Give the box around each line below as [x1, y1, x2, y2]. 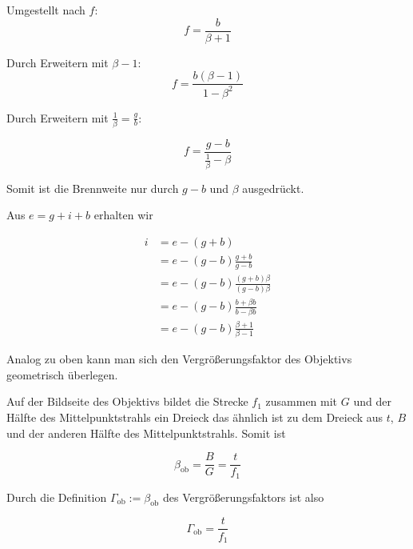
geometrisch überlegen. [6, 366, 118, 383]
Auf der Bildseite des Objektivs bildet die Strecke [6, 393, 248, 410]
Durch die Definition [6, 488, 107, 505]
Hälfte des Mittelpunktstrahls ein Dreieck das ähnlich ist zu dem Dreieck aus [6, 408, 383, 425]
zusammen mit [265, 393, 338, 410]
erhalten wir [93, 206, 153, 223]
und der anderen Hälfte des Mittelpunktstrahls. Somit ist [6, 424, 286, 441]
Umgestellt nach [6, 2, 85, 18]
